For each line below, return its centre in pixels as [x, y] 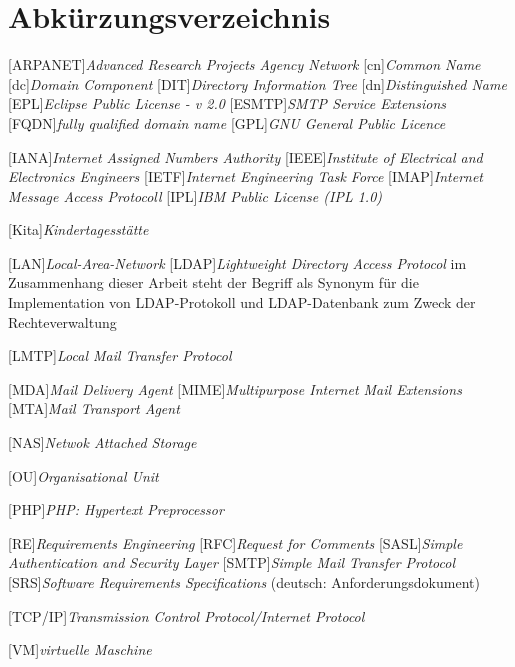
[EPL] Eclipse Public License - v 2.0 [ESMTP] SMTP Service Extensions [227, 103]
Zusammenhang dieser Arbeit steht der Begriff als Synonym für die [213, 282]
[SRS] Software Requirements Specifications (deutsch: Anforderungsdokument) [244, 582]
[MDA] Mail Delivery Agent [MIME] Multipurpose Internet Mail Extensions [235, 388]
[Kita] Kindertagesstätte [78, 229]
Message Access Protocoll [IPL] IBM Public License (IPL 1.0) [195, 195]
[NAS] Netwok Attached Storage [102, 442]
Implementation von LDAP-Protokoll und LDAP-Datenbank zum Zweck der [242, 302]
